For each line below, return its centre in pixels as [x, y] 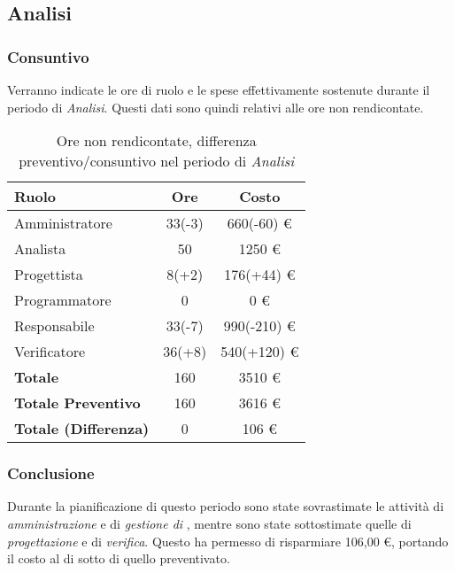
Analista [40, 249]
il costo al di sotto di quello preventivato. [119, 558]
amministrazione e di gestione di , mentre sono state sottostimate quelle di [209, 523]
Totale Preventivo [77, 403]
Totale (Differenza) [82, 429]
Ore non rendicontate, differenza [156, 141]
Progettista [49, 275]
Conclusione [51, 473]
